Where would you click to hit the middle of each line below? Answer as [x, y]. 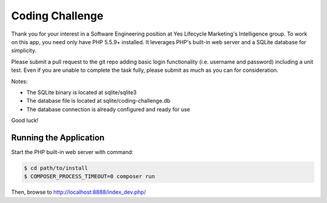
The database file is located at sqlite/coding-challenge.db [98, 101]
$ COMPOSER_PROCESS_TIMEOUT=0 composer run [90, 176]
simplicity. [24, 51]
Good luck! [25, 120]
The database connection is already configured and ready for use [108, 109]
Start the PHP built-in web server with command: [72, 152]
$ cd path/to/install [56, 168]
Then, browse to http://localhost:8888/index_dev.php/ [79, 192]
